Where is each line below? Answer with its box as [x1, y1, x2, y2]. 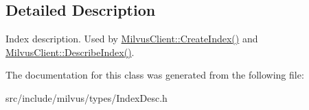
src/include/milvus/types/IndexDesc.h [5, 90, 168, 105]
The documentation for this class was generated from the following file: [5, 68, 304, 82]
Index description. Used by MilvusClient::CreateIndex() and [5, 31, 258, 46]
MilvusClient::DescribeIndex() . [5, 44, 135, 59]
